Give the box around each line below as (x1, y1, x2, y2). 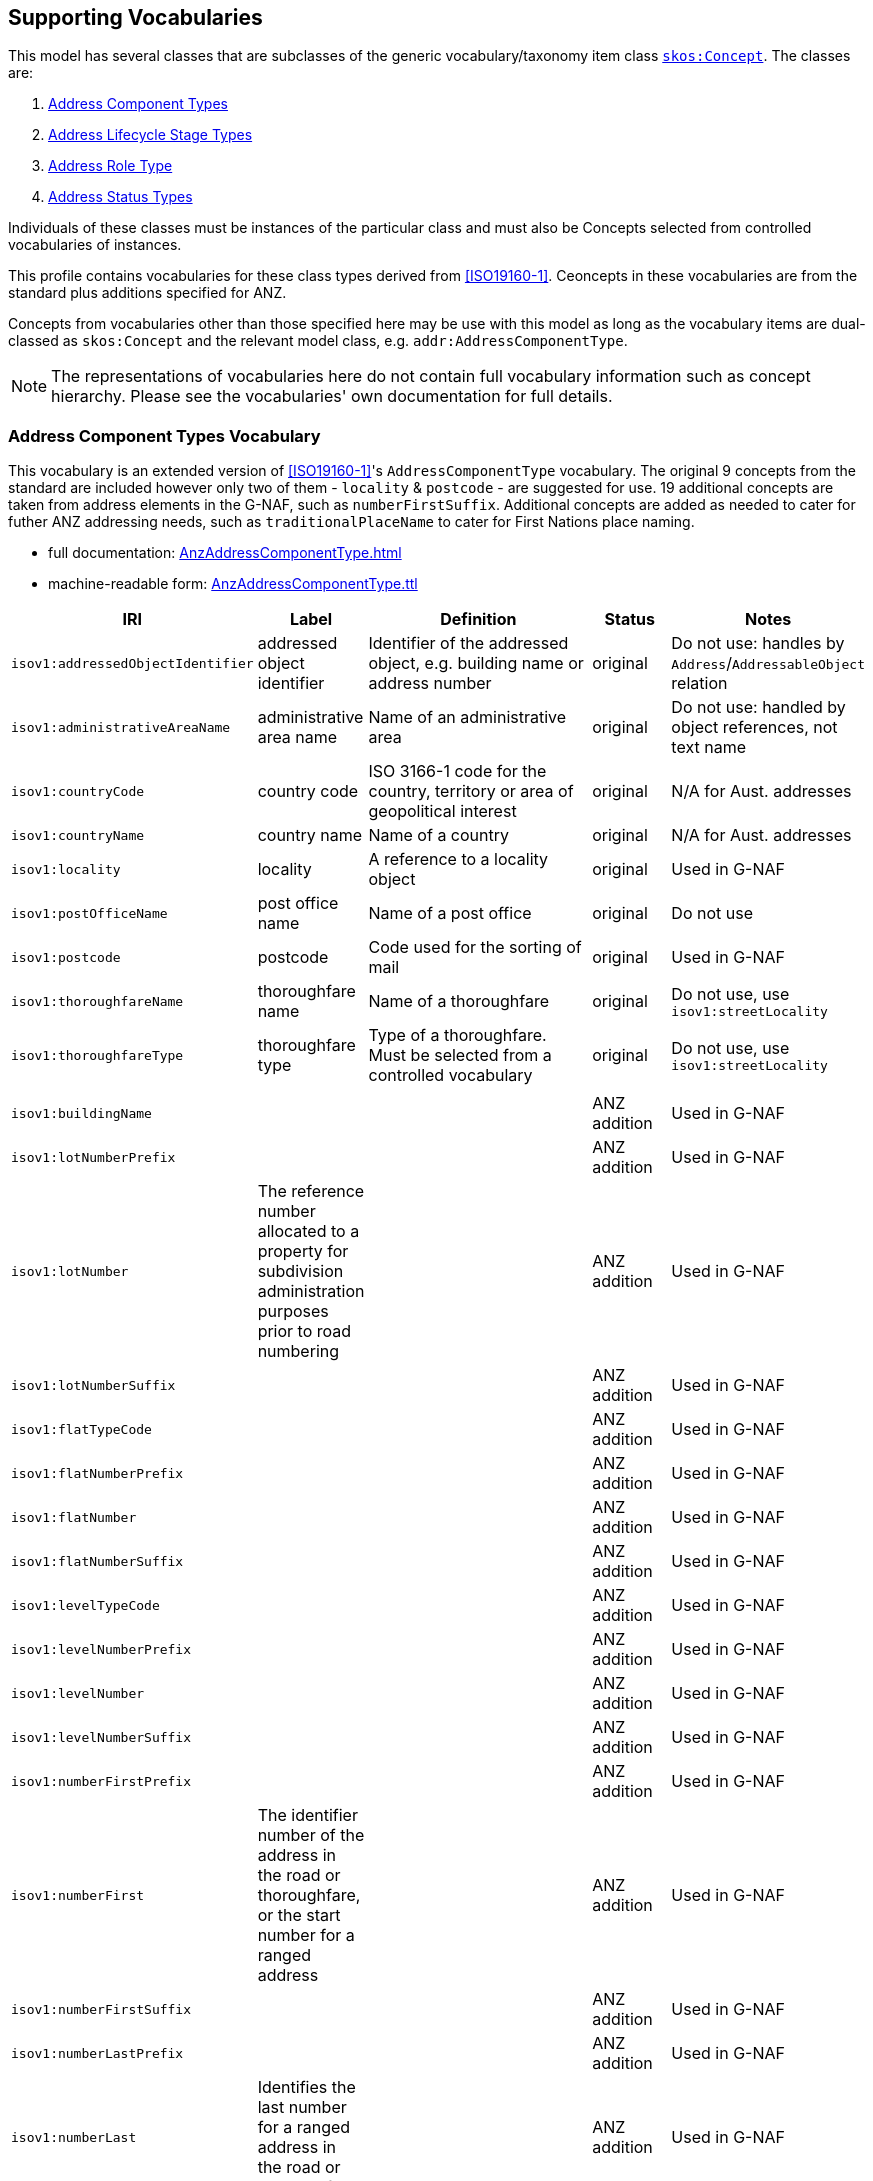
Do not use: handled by (671, 697, 846, 718)
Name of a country (368, 825, 510, 846)
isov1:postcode (11, 949, 121, 965)
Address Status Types (48, 188, 193, 206)
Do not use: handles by (671, 633, 845, 654)
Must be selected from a (368, 1045, 552, 1066)
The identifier (257, 1805, 358, 1826)
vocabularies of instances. (8, 236, 182, 254)
